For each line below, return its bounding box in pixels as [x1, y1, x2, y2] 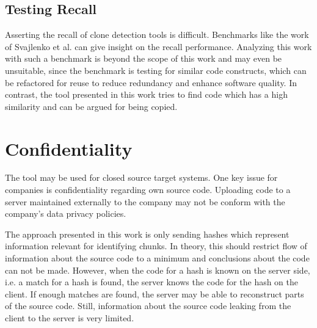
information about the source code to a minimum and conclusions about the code [5, 252, 310, 264]
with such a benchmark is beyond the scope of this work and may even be [5, 52, 282, 65]
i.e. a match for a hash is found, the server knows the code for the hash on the [5, 275, 299, 288]
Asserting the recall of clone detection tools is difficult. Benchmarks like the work [5, 28, 309, 41]
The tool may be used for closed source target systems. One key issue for [5, 171, 278, 184]
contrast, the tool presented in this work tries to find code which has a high [5, 88, 288, 101]
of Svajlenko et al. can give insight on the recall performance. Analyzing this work [5, 40, 312, 53]
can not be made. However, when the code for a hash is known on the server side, [5, 263, 310, 276]
